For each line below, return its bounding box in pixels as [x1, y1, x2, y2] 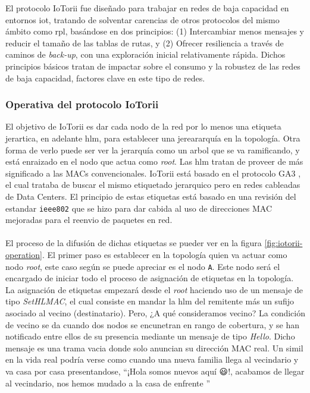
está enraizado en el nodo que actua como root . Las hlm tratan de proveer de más [5, 155, 303, 168]
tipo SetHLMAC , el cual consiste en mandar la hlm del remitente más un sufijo [5, 295, 294, 307]
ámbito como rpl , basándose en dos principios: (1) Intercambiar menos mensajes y [5, 25, 304, 37]
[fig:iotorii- [264, 237, 303, 249]
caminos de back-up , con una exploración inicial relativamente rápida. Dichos [5, 48, 286, 61]
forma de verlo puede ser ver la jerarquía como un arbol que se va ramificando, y [5, 143, 300, 156]
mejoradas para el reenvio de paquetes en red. [5, 213, 173, 226]
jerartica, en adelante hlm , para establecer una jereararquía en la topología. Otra [5, 131, 300, 144]
